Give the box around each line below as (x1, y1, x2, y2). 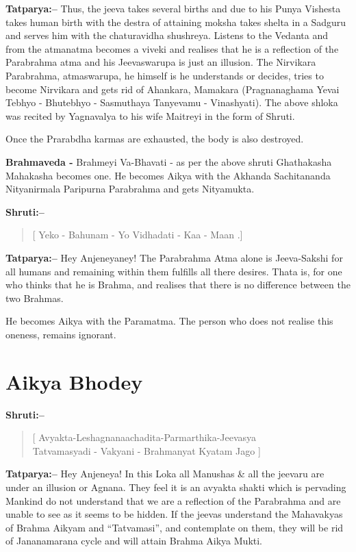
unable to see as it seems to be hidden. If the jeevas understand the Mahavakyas (5, 507, 343, 521)
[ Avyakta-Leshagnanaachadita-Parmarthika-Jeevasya (32, 430, 257, 444)
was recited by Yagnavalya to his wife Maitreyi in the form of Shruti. (5, 108, 295, 123)
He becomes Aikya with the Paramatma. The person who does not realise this (5, 314, 333, 328)
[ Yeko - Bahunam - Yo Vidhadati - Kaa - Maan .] (32, 227, 243, 242)
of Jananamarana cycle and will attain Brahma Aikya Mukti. (5, 534, 263, 548)
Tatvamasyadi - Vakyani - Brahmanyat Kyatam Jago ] (32, 443, 261, 457)
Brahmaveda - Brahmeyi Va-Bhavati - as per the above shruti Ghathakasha (5, 154, 332, 168)
